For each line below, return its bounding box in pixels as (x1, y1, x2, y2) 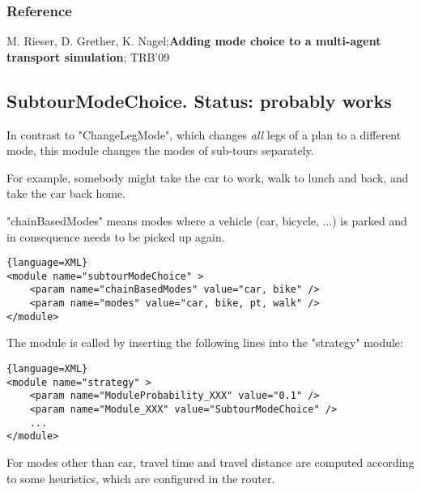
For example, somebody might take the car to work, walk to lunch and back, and (6, 169, 409, 186)
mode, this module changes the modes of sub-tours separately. (6, 142, 314, 159)
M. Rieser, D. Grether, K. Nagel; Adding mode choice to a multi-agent (6, 32, 381, 49)
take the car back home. (6, 185, 126, 202)
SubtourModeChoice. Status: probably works (6, 88, 392, 113)
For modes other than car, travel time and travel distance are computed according (6, 453, 415, 470)
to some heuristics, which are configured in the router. (6, 469, 275, 486)
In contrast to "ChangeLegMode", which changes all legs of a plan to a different (6, 126, 402, 143)
